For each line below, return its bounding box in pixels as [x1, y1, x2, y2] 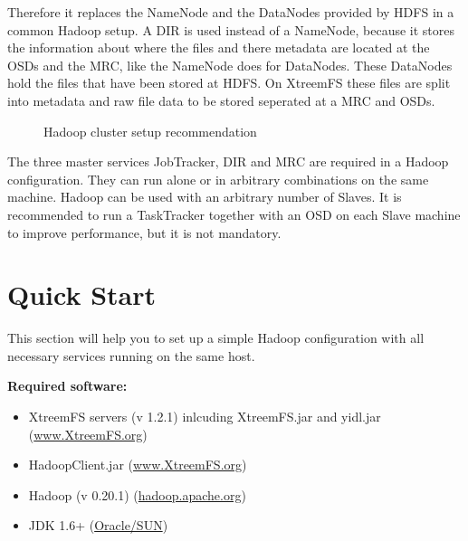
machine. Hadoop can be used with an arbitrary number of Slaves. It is [7, 187, 402, 206]
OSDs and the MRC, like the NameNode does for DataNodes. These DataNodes [7, 55, 453, 74]
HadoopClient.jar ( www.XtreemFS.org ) [28, 455, 247, 474]
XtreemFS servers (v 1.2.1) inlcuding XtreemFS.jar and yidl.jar [28, 407, 381, 426]
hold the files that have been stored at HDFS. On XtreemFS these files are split [7, 73, 451, 92]
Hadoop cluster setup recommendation [43, 121, 257, 140]
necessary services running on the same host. [7, 346, 255, 365]
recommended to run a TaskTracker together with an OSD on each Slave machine [7, 204, 461, 223]
